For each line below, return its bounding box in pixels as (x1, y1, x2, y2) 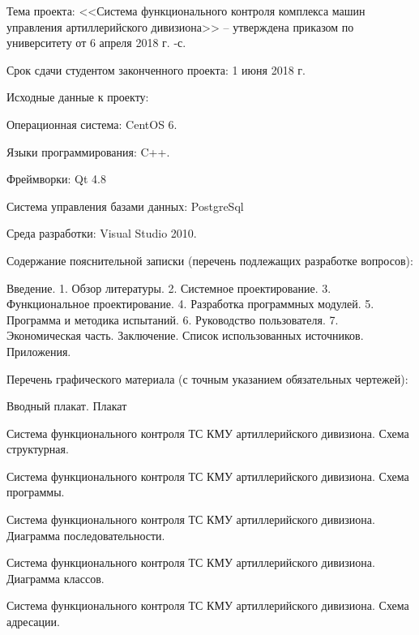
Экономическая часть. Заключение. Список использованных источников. (6, 327, 364, 344)
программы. (6, 483, 65, 500)
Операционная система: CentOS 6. (6, 115, 177, 132)
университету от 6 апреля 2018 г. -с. (6, 34, 186, 51)
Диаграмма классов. (6, 569, 105, 586)
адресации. (6, 613, 60, 630)
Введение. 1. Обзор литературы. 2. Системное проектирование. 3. (6, 279, 331, 296)
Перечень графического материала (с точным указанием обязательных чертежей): (6, 370, 408, 387)
